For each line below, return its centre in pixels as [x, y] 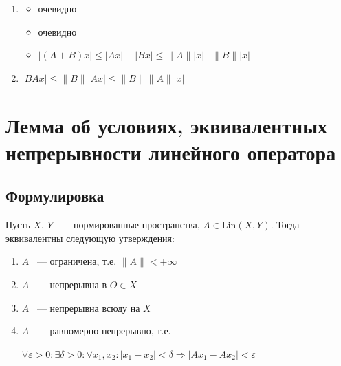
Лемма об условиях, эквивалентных [167, 125]
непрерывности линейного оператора [171, 152]
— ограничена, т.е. [77, 261]
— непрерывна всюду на [88, 307]
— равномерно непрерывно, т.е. [104, 331]
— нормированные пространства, [130, 225]
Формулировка [55, 196]
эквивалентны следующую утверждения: [90, 238]
